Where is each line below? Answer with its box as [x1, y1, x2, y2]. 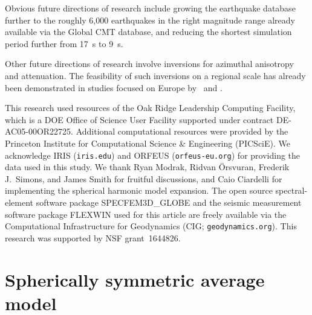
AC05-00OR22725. [5, 125, 73, 138]
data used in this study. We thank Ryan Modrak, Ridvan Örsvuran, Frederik [5, 161, 290, 173]
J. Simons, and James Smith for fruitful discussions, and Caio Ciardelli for [5, 172, 282, 185]
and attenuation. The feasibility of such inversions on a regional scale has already [5, 69, 306, 81]
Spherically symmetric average [5, 267, 265, 291]
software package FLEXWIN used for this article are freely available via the [5, 208, 287, 220]
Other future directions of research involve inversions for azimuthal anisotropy [5, 57, 294, 70]
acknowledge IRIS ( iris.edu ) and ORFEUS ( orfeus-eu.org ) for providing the [5, 148, 301, 161]
